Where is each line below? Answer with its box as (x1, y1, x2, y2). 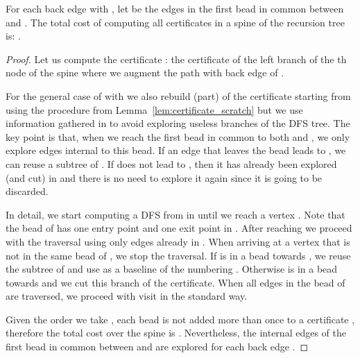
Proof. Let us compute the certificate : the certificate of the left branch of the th (6, 51, 347, 66)
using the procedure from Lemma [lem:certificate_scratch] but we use (6, 102, 303, 117)
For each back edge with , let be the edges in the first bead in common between (6, 1, 344, 15)
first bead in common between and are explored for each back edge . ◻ (6, 339, 309, 354)
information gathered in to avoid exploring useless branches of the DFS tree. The (6, 116, 350, 130)
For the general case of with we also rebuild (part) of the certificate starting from (6, 88, 351, 103)
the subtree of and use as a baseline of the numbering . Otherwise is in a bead (6, 262, 338, 276)
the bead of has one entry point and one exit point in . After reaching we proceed (6, 221, 352, 235)
